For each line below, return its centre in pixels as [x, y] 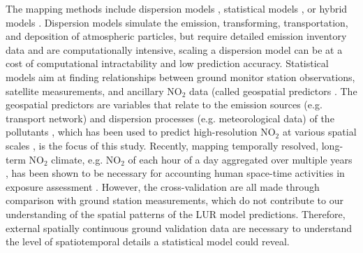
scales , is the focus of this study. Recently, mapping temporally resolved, [162, 145]
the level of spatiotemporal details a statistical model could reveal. [148, 241]
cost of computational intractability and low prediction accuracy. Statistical [167, 63]
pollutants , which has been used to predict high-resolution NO [141, 132]
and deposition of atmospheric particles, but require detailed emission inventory [176, 36]
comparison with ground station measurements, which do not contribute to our [175, 200]
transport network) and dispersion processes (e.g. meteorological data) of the [170, 118]
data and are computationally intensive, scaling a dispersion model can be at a [174, 49]
